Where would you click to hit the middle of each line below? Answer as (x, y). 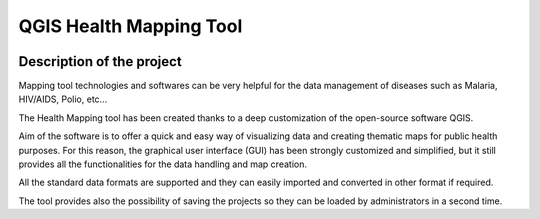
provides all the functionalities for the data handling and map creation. (162, 164)
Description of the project (100, 61)
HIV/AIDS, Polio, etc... (63, 99)
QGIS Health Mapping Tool (130, 26)
